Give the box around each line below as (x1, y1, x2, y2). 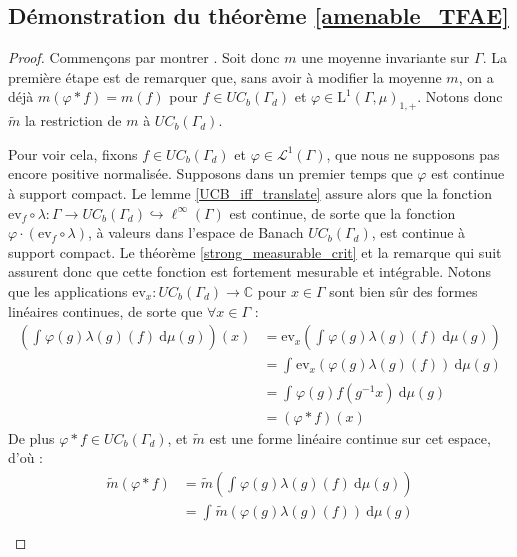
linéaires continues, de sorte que (8, 300, 203, 321)
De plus (8, 427, 55, 448)
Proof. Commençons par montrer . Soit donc (8, 47, 280, 68)
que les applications (8, 280, 128, 301)
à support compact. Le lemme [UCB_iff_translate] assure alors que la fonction (8, 182, 492, 203)
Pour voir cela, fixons (8, 143, 138, 164)
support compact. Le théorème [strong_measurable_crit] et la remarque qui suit (8, 241, 502, 262)
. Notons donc (417, 86, 503, 107)
